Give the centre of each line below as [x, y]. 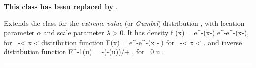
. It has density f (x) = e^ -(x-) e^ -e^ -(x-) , [186, 33]
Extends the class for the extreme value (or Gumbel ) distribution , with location [124, 23]
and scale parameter [74, 33]
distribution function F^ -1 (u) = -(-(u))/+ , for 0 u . [84, 52]
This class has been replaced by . [61, 6]
